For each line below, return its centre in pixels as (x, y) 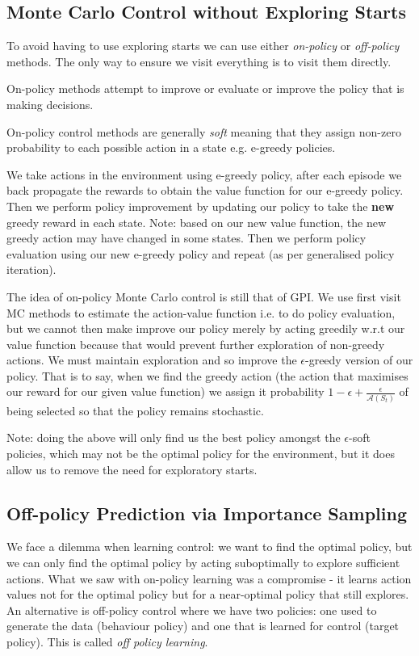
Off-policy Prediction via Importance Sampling (207, 513)
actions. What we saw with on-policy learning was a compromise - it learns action (209, 578)
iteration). (31, 269)
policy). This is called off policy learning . (107, 641)
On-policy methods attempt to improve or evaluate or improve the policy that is (205, 88)
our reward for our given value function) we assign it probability (166, 391)
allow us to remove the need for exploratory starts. (132, 469)
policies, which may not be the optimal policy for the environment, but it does (201, 453)
